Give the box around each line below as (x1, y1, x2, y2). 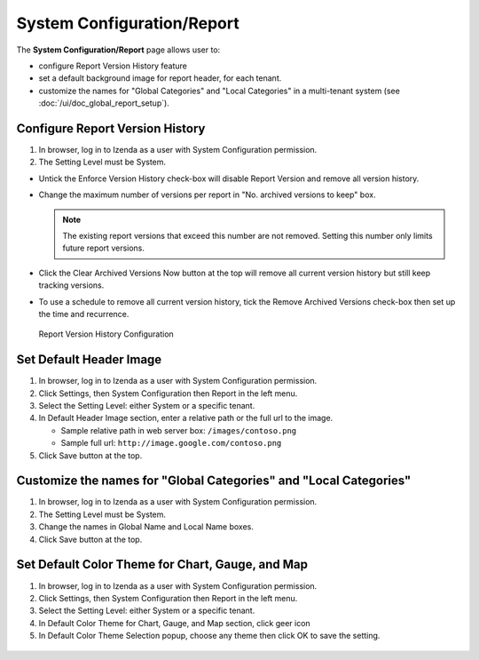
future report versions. (62, 243, 145, 253)
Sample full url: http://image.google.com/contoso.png (60, 438, 282, 449)
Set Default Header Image (16, 352, 162, 368)
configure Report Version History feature (38, 60, 188, 71)
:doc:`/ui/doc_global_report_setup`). (38, 98, 170, 108)
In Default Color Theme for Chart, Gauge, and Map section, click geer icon (38, 617, 310, 628)
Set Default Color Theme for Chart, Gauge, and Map (16, 557, 308, 572)
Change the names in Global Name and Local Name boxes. (38, 521, 255, 532)
